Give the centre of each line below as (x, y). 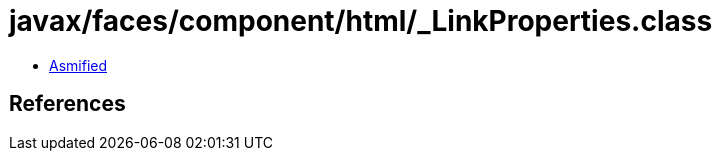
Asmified (78, 65)
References (67, 104)
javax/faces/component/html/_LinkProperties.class (361, 21)
